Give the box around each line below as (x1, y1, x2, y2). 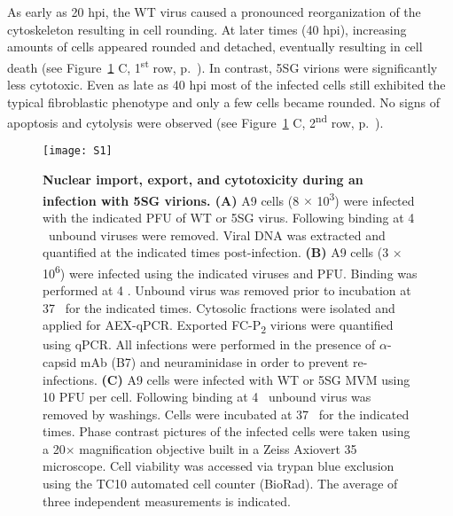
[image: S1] (43, 145, 113, 158)
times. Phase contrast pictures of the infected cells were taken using (43, 422, 410, 441)
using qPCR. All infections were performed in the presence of (43, 335, 376, 354)
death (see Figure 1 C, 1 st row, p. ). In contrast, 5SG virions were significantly (7, 55, 438, 76)
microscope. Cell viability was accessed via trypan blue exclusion (43, 457, 394, 475)
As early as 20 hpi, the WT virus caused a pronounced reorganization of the (7, 3, 421, 20)
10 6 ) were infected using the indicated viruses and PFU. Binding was (43, 261, 418, 282)
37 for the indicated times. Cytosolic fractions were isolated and (43, 298, 395, 317)
